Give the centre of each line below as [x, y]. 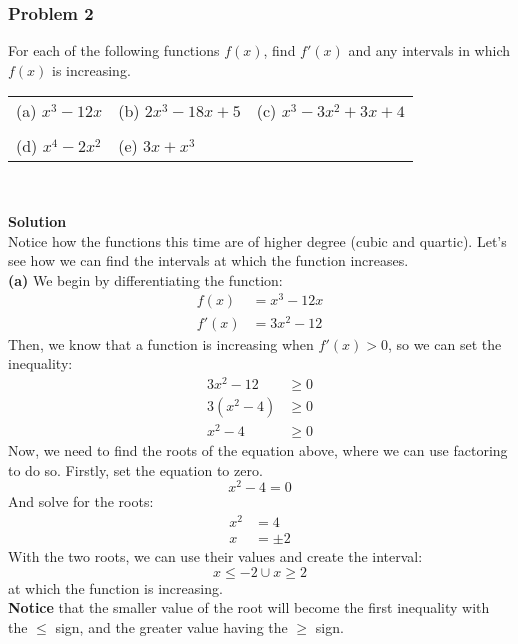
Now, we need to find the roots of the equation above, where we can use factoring [258, 450]
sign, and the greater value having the [171, 626]
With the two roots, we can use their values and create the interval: [215, 556]
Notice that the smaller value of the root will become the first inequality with [249, 607]
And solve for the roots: [81, 501]
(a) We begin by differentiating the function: [145, 279]
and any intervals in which [429, 50]
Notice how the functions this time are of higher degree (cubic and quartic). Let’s [257, 240]
